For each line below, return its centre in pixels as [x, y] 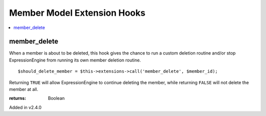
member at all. [24, 89]
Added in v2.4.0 [25, 107]
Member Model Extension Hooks [77, 13]
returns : [18, 98]
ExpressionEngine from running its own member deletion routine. [75, 60]
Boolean [56, 98]
